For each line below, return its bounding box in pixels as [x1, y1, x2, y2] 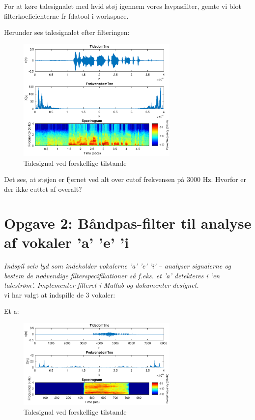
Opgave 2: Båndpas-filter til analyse [4, 212, 252, 233]
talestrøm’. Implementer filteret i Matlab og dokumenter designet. [4, 280, 199, 290]
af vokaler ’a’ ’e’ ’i [4, 232, 129, 252]
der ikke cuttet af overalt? [4, 184, 82, 194]
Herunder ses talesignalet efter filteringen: [4, 27, 130, 37]
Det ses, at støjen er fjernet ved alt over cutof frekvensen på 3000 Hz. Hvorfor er [4, 174, 247, 184]
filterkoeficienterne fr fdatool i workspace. [4, 10, 129, 21]
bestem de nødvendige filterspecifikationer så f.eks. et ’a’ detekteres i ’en [4, 270, 220, 280]
